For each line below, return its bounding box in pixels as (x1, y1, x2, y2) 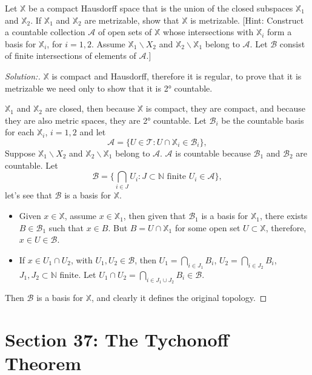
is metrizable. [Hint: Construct (190, 13, 304, 26)
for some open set (174, 221, 241, 234)
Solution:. (5, 69, 41, 82)
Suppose (5, 146, 36, 159)
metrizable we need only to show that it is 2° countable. (5, 81, 213, 94)
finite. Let (59, 268, 96, 281)
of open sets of (98, 25, 152, 38)
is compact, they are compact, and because (145, 102, 305, 115)
